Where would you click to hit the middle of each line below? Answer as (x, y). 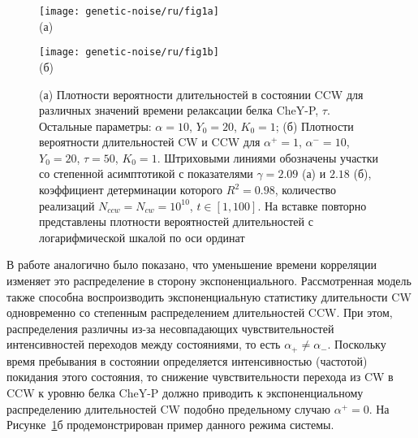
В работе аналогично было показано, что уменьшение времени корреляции (192, 265)
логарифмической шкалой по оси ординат (142, 237)
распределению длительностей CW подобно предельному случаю (168, 408)
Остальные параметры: (95, 126)
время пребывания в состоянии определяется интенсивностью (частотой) (187, 360)
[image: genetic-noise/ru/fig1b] (129, 52)
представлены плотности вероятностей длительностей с (176, 221)
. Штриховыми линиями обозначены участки (267, 157)
